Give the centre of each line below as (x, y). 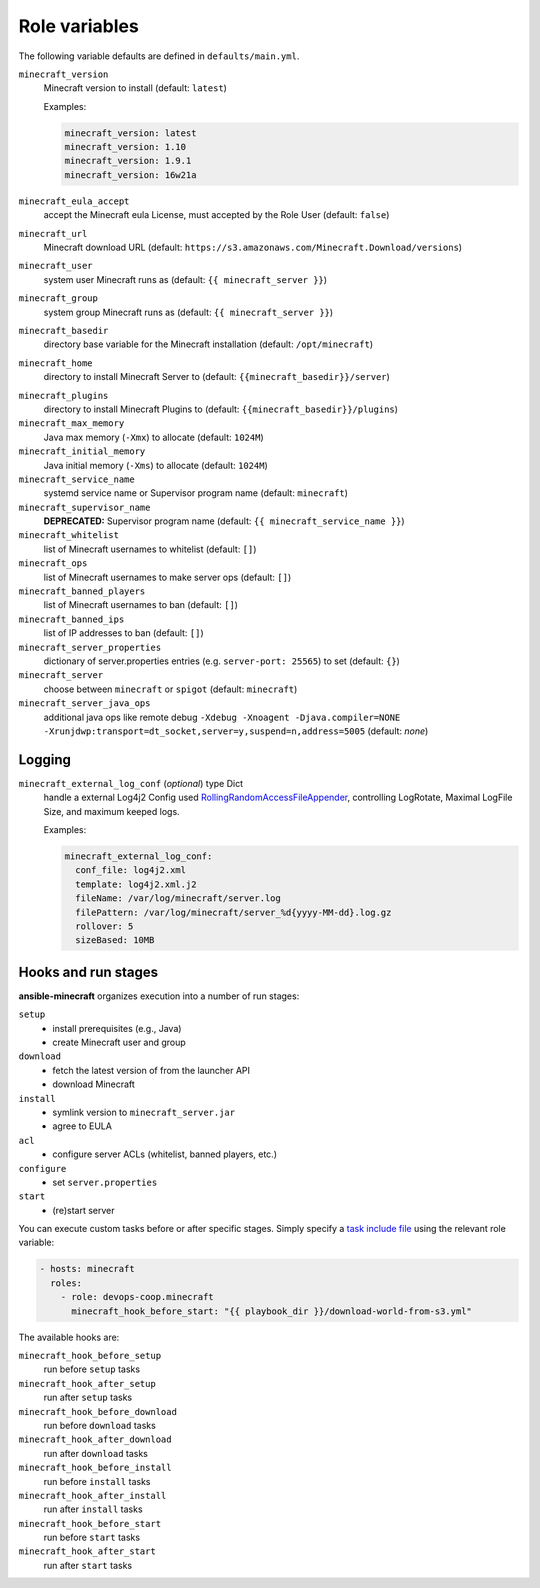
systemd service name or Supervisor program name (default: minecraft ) (196, 493)
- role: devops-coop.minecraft (137, 1297)
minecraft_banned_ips (71, 619)
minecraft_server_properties (90, 647)
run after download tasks (96, 1453)
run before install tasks (97, 1481)
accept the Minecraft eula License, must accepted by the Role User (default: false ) (216, 215)
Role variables (78, 26)
